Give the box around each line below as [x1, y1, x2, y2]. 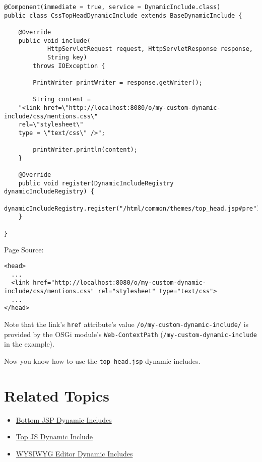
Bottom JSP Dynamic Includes [16, 414, 112, 425]
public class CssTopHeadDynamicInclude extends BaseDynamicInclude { [4, 12, 242, 19]
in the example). [4, 339, 54, 349]
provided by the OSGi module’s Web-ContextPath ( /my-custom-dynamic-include [4, 328, 257, 339]
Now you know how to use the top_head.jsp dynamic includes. [4, 355, 201, 366]
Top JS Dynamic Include [16, 431, 93, 442]
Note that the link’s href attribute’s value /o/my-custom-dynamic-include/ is [4, 318, 249, 329]
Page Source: [4, 244, 44, 255]
